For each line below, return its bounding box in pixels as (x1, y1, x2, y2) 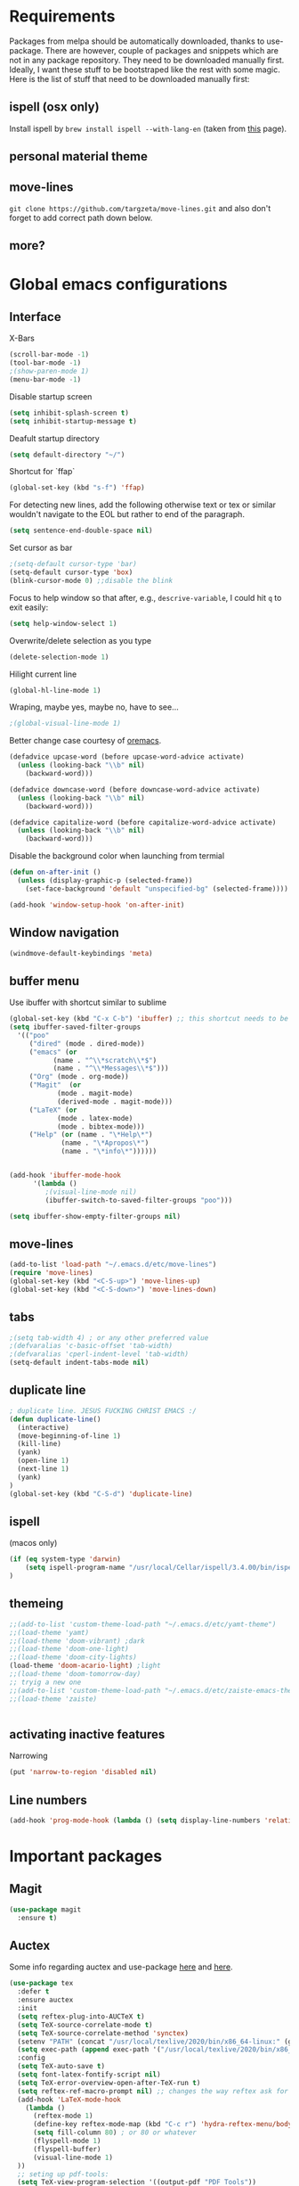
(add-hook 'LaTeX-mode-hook (17, 2095, 122, 2104)
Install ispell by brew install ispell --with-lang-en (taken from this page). (9, 123, 287, 134)
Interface (9, 309, 61, 325)
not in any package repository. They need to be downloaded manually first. (9, 54, 285, 65)
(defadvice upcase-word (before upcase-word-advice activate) (9, 752, 245, 761)
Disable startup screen (9, 390, 93, 402)
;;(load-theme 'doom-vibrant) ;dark (9, 1636, 145, 1646)
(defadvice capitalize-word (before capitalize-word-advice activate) (9, 818, 277, 826)
